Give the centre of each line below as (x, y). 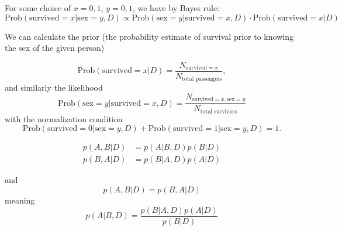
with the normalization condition (64, 118)
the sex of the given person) (55, 48)
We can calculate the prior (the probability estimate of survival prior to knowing (149, 36)
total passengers (202, 79)
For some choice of (38, 8)
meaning (20, 200)
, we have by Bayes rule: (176, 8)
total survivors (219, 111)
